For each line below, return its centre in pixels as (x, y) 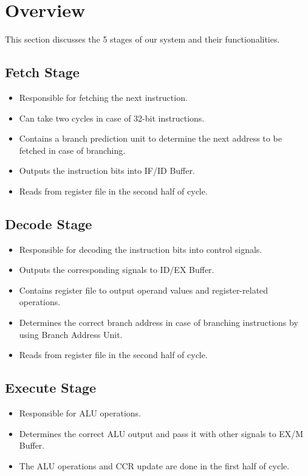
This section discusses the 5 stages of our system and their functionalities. (142, 39)
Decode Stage (49, 223)
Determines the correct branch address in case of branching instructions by (159, 323)
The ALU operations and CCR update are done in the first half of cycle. (154, 465)
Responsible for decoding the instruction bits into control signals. (141, 249)
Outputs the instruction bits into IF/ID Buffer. (107, 171)
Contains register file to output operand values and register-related (144, 290)
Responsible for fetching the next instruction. (103, 97)
